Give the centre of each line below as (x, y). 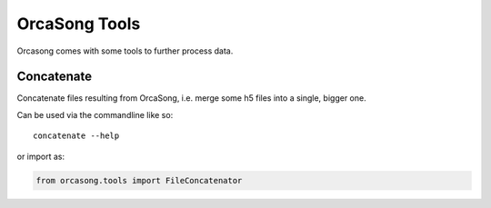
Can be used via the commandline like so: (95, 114)
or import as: (41, 156)
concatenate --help (76, 136)
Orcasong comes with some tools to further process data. (125, 51)
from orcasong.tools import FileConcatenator (139, 180)
